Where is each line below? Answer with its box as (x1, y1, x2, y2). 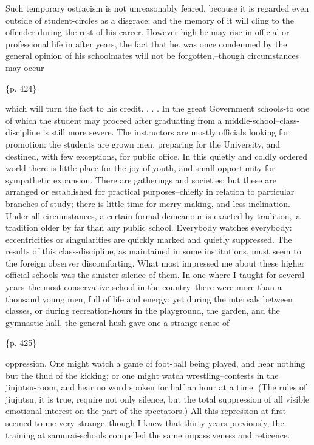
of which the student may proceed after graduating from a (5, 114, 222, 126)
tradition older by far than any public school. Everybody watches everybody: (5, 221, 292, 234)
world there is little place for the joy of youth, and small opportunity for (5, 161, 275, 174)
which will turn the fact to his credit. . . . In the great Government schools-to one (5, 102, 310, 115)
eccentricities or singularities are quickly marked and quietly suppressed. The (5, 233, 292, 245)
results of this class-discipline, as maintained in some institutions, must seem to (5, 245, 301, 257)
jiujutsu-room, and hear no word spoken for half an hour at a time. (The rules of (5, 381, 307, 393)
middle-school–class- (225, 114, 300, 126)
